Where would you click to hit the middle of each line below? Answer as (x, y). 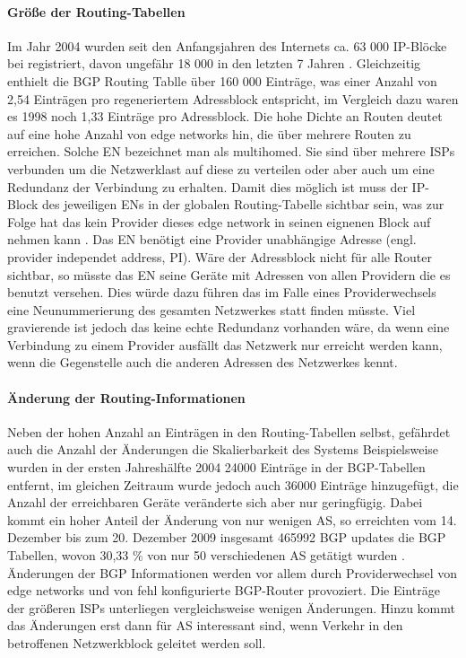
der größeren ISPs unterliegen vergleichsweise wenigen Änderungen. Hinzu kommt (231, 607)
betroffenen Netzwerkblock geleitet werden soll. (137, 643)
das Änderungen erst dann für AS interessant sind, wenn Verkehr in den (205, 625)
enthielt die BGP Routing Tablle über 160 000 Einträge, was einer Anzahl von (222, 80)
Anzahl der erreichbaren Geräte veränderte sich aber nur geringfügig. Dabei (215, 502)
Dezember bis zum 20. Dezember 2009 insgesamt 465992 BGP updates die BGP (227, 537)
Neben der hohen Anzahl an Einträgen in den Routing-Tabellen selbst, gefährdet (229, 431)
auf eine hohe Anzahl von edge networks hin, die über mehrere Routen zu (209, 133)
